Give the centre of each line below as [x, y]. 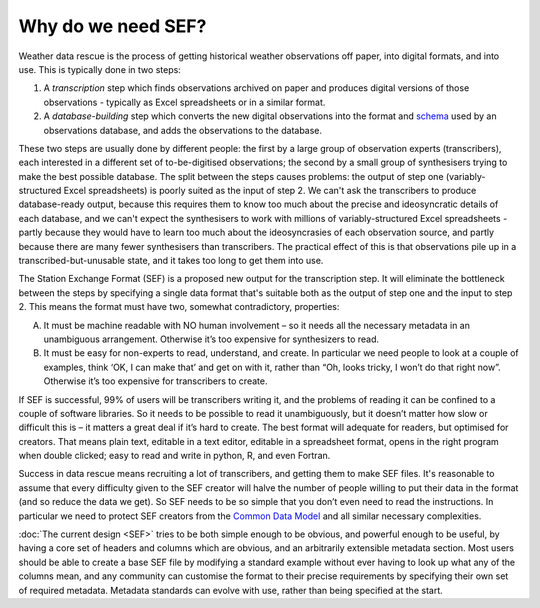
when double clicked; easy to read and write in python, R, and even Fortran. [174, 456]
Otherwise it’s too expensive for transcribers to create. [155, 381]
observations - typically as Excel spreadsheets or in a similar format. [184, 102]
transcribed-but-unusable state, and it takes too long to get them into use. [171, 261]
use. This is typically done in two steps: [100, 69]
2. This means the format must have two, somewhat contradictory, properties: [179, 307]
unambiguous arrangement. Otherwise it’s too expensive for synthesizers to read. [211, 339]
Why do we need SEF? [112, 26]
